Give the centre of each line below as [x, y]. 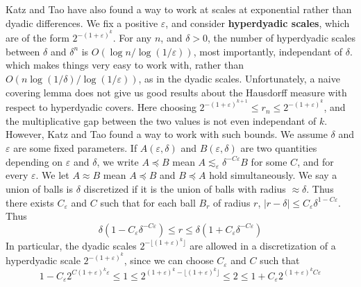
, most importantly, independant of [268, 51]
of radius [232, 202]
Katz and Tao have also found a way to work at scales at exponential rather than [179, 9]
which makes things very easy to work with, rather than [125, 65]
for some [269, 161]
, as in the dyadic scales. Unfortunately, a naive [239, 78]
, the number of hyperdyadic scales [282, 38]
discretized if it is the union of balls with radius [185, 188]
